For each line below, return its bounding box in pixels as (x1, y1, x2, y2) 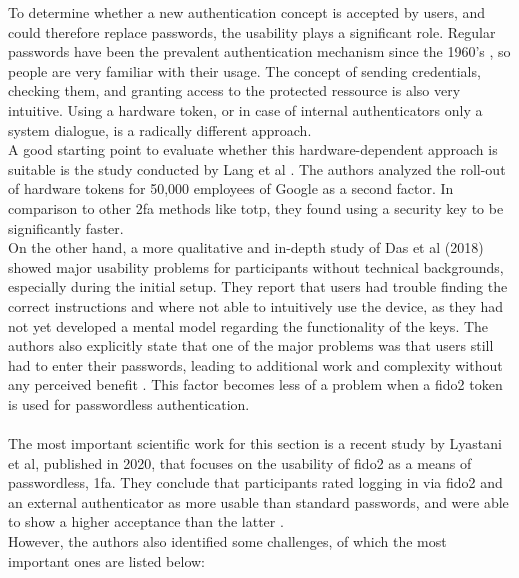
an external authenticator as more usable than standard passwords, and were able (8, 491, 509, 512)
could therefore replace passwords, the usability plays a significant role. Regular (8, 21, 496, 42)
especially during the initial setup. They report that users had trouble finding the (8, 276, 508, 297)
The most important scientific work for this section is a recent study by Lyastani (8, 433, 502, 454)
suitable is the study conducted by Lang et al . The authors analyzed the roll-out (8, 158, 506, 179)
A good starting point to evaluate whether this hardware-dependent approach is (8, 139, 498, 160)
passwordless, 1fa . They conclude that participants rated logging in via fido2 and (8, 472, 503, 493)
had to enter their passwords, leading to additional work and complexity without (8, 354, 503, 375)
